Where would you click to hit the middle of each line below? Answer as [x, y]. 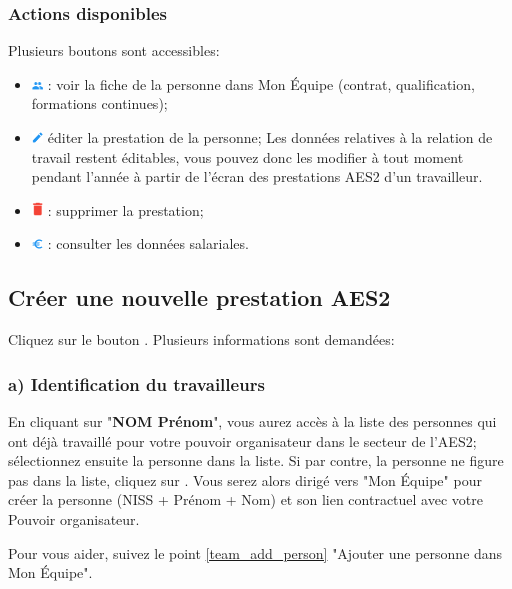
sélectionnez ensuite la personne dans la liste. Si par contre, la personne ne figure [256, 460]
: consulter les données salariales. [148, 243]
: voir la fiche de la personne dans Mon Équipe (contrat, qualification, [261, 83]
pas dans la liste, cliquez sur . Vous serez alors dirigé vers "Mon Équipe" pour [245, 479]
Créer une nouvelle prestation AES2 [199, 297]
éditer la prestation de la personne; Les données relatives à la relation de [270, 137]
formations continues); [99, 103]
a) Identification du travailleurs [136, 383]
